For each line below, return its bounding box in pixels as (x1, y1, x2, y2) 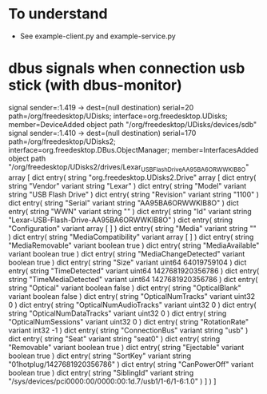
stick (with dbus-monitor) (8, 77, 182, 94)
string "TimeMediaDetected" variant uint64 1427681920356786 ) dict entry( (8, 274, 258, 284)
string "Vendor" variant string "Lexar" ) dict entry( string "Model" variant (8, 181, 247, 190)
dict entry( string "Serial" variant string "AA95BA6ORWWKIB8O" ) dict (8, 197, 240, 208)
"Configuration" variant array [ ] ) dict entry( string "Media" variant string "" (8, 223, 257, 233)
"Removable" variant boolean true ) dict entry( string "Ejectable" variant (8, 342, 245, 352)
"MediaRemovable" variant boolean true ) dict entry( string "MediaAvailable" (8, 241, 260, 250)
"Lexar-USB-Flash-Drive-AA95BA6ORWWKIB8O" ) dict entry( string (8, 215, 233, 225)
